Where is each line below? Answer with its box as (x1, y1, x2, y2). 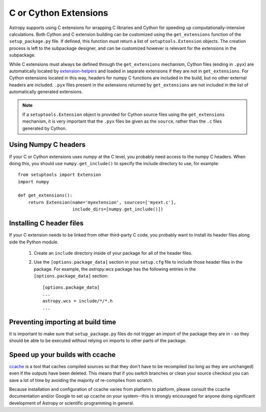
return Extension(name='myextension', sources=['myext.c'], (28, 200, 177, 205)
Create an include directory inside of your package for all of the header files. (33, 250, 193, 256)
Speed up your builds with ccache (9, 350, 116, 359)
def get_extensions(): (18, 193, 73, 198)
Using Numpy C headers (9, 140, 86, 149)
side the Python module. (9, 239, 59, 245)
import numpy (18, 179, 49, 184)
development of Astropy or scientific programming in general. (9, 400, 134, 406)
